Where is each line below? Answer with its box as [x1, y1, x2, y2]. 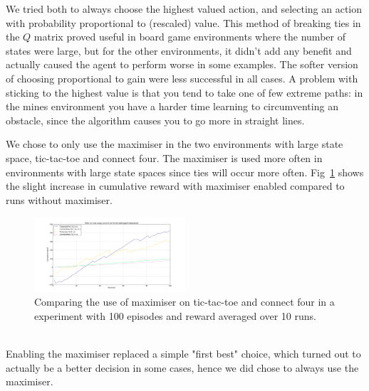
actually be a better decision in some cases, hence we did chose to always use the [6, 360, 359, 375]
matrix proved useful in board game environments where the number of [33, 29, 345, 44]
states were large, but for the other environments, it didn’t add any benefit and [6, 43, 352, 58]
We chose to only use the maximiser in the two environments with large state [6, 136, 343, 151]
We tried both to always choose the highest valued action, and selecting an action [6, 1, 363, 16]
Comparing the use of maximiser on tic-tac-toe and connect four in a [34, 294, 335, 309]
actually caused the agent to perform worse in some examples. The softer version [6, 57, 358, 72]
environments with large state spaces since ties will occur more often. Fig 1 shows [6, 164, 364, 179]
